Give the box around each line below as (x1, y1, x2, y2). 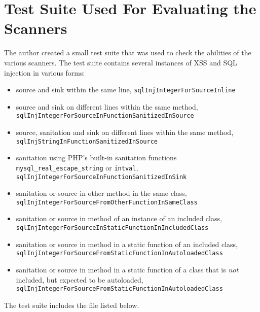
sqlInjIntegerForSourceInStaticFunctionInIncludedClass (16, 224, 209, 231)
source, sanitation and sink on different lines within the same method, (16, 127, 234, 137)
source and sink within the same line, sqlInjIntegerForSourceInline (16, 84, 236, 95)
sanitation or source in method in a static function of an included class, (16, 238, 238, 249)
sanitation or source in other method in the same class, (16, 188, 187, 198)
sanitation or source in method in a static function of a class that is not (16, 264, 239, 274)
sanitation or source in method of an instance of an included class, (16, 213, 222, 224)
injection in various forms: (4, 67, 85, 78)
